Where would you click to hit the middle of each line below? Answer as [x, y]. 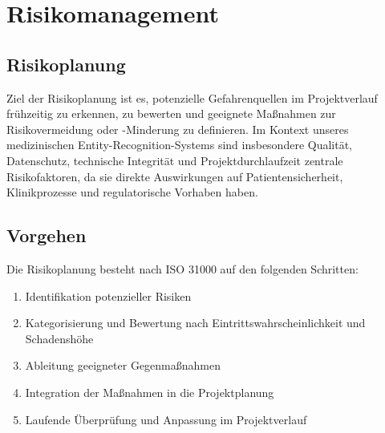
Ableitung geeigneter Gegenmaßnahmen [123, 365]
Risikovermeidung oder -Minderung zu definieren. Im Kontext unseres [178, 129]
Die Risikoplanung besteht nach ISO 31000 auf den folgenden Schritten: [182, 268]
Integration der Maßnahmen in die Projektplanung [150, 392]
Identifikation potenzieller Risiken [108, 295]
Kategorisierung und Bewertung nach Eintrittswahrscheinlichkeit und [195, 323]
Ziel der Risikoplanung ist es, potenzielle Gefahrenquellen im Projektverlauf [192, 97]
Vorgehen [47, 235]
